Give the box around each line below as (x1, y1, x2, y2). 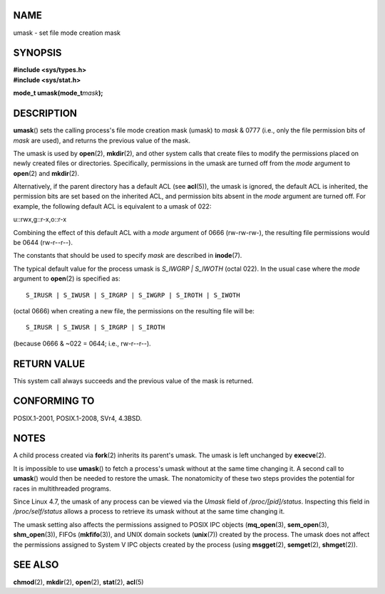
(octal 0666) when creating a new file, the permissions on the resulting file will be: (13, 306, 255, 315)
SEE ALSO (13, 559, 59, 571)
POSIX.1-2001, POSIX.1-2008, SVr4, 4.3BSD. (13, 414, 143, 422)
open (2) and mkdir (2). (13, 169, 80, 177)
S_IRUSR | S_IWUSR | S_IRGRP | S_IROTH (26, 323, 165, 331)
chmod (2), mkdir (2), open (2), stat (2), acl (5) (13, 578, 144, 586)
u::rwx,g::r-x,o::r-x (13, 215, 67, 224)
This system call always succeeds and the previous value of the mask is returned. (13, 376, 254, 385)
